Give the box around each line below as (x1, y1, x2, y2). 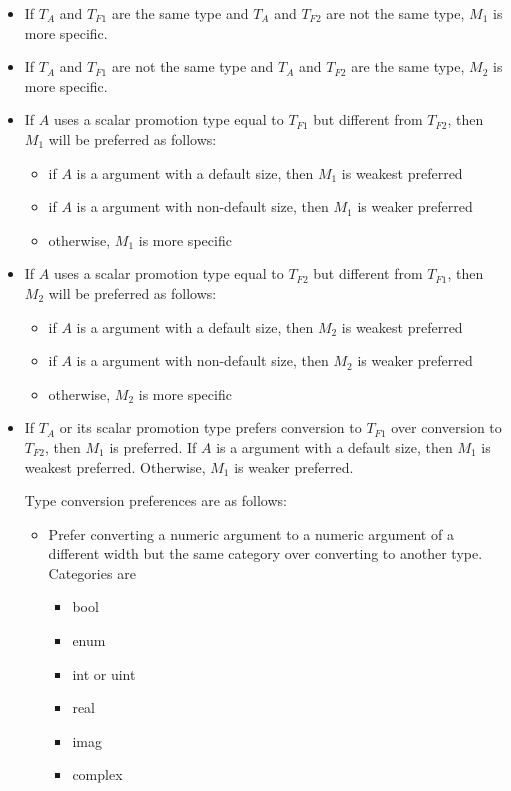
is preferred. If (109, 436, 197, 457)
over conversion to (391, 417, 502, 438)
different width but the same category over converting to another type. (48, 543, 483, 564)
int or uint (72, 663, 136, 684)
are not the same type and (111, 56, 274, 77)
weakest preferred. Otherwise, (24, 456, 206, 477)
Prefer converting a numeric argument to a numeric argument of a (48, 523, 454, 544)
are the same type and (111, 3, 249, 23)
